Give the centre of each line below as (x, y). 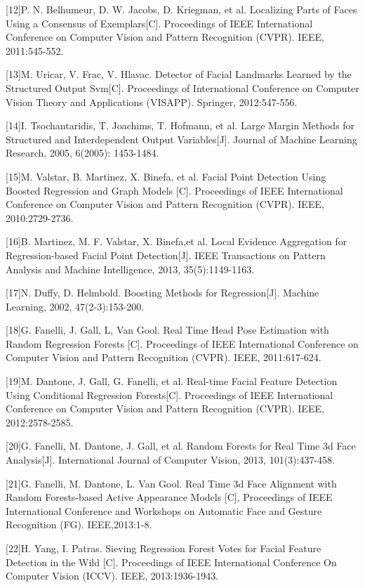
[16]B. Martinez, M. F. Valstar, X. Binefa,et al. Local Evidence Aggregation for (177, 241)
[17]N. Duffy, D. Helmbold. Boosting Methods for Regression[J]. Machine (162, 293)
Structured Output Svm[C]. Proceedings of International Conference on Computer (182, 87)
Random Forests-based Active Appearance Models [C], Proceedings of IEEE (169, 497)
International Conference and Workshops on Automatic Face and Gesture (164, 510)
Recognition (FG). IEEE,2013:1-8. (79, 524)
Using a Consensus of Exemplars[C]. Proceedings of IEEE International (159, 23)
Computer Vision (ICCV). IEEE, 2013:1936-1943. (112, 576)
